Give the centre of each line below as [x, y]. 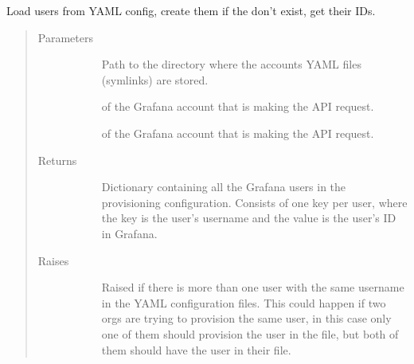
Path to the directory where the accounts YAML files [231, 64]
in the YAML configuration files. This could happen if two [244, 302]
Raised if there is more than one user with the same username [253, 287]
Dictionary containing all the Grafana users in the [224, 187]
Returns [57, 160]
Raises [53, 260]
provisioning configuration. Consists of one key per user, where [254, 202]
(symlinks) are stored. [155, 79]
